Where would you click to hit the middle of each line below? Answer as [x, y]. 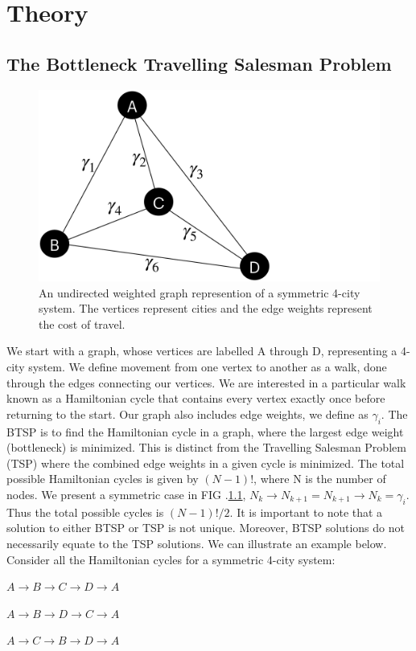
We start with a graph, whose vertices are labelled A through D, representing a [202, 351]
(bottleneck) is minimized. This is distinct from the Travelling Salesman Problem [206, 447]
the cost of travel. [82, 323]
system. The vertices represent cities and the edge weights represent [206, 308]
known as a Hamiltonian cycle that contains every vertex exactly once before [196, 398]
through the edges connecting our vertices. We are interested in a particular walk [206, 382]
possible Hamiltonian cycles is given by [103, 479]
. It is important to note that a [306, 512]
